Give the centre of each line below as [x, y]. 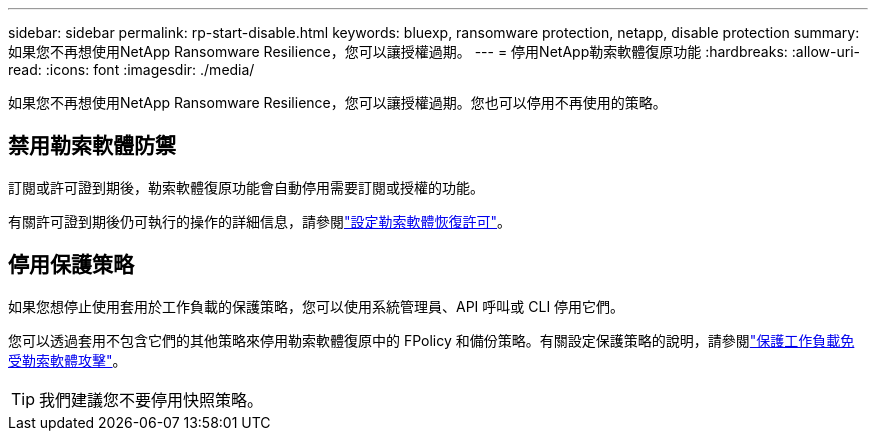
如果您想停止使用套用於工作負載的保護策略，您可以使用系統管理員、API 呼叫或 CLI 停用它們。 [316, 306]
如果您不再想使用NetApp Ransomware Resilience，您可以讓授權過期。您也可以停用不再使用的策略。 [337, 102]
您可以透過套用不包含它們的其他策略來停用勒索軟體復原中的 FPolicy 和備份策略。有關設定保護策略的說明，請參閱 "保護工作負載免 [431, 340]
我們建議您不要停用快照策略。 [151, 399]
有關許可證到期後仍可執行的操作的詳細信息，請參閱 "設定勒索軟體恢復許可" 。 [260, 221]
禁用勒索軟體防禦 [92, 146]
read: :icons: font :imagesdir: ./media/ [131, 69]
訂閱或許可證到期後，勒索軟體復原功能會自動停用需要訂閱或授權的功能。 [246, 187]
